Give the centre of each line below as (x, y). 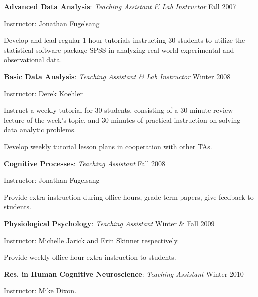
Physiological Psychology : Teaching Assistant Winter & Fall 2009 (109, 223)
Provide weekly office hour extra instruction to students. (90, 257)
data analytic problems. (40, 130)
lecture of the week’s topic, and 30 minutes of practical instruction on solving (122, 120)
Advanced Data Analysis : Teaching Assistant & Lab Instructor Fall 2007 (120, 6)
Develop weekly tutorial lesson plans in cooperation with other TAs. (108, 146)
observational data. (33, 60)
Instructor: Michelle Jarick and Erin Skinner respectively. (92, 240)
